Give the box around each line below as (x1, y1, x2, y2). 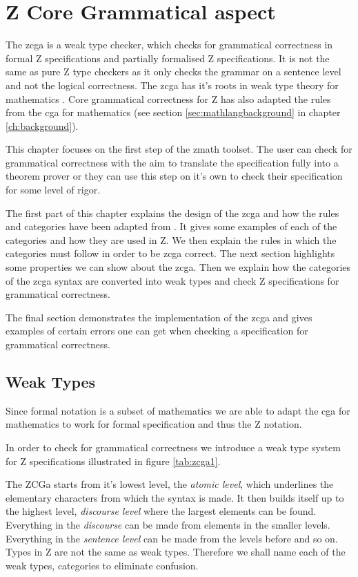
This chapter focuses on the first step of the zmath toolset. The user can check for (6, 142, 352, 156)
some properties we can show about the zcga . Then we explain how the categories (6, 260, 351, 274)
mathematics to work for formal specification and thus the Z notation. (6, 417, 302, 431)
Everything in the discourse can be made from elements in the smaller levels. (6, 517, 330, 531)
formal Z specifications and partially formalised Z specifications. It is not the (6, 50, 330, 65)
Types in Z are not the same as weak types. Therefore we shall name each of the (6, 545, 346, 559)
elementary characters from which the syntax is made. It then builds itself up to (6, 490, 344, 504)
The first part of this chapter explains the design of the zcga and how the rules (6, 205, 339, 220)
